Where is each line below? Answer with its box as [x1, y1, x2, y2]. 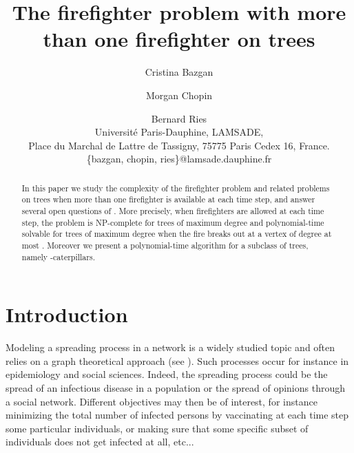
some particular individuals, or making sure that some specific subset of [6, 421, 309, 435]
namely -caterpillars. [21, 251, 95, 262]
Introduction [6, 300, 128, 328]
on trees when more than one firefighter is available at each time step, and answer [21, 193, 315, 205]
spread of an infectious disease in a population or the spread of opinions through [6, 380, 346, 394]
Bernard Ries [151, 111, 207, 125]
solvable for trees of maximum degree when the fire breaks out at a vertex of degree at [21, 228, 332, 240]
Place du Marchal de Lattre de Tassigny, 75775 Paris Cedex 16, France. [28, 138, 330, 152]
